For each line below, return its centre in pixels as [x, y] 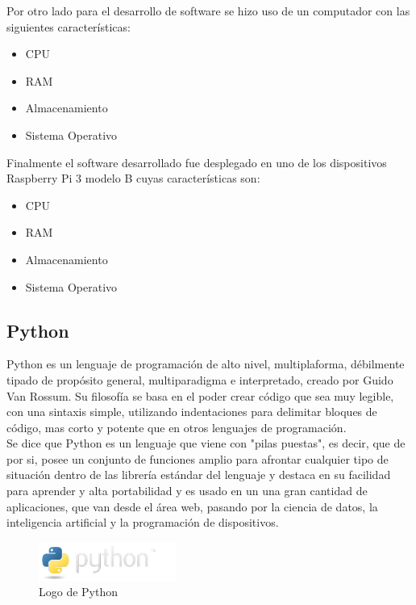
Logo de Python [79, 592]
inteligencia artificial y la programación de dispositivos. [143, 522]
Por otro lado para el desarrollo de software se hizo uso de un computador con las [208, 11]
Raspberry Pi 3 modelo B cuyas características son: [133, 178]
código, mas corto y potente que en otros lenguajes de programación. [177, 427]
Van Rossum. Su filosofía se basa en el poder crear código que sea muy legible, [200, 395]
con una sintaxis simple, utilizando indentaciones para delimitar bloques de [192, 412]
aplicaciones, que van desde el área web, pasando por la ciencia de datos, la [192, 506]
